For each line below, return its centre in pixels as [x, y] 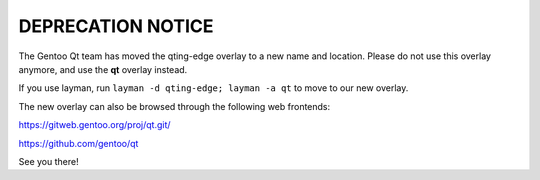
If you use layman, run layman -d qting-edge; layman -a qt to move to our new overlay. [213, 88]
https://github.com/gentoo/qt [78, 143]
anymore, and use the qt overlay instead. [103, 69]
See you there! [48, 161]
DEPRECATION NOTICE [116, 26]
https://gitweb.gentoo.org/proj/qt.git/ [94, 125]
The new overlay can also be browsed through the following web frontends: [174, 106]
